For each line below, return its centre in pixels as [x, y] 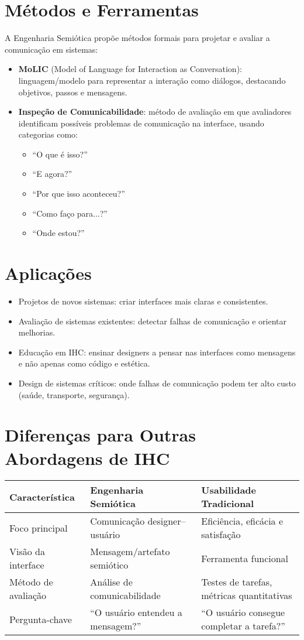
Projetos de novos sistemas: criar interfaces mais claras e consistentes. [143, 301]
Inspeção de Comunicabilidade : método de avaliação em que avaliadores [155, 112]
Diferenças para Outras [100, 435]
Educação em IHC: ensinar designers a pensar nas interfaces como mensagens [157, 352]
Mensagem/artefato [130, 552]
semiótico [109, 565]
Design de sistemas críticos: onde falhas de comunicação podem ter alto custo [157, 383]
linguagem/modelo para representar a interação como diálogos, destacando [152, 80]
